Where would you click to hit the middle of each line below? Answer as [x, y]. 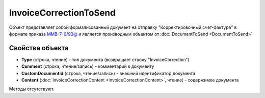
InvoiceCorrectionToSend [62, 13]
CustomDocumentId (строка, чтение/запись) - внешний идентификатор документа [108, 73]
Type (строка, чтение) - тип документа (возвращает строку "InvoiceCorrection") [106, 59]
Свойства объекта [39, 48]
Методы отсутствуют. [32, 89]
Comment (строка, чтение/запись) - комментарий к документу [88, 66]
